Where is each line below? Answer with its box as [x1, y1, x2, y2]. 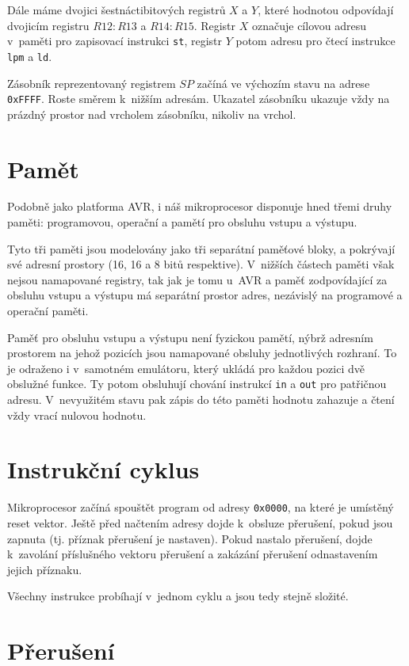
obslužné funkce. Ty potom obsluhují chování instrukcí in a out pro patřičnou [7, 375, 387, 392]
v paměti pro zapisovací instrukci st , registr [7, 32, 222, 49]
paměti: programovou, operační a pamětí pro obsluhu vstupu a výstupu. [7, 214, 357, 230]
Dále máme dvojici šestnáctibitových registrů [7, 2, 226, 17]
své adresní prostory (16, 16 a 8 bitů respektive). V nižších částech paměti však [7, 256, 395, 272]
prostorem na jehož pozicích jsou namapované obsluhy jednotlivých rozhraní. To [7, 344, 397, 361]
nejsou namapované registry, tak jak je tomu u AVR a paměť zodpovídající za [7, 271, 388, 287]
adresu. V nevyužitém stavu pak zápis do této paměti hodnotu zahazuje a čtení [7, 391, 395, 408]
